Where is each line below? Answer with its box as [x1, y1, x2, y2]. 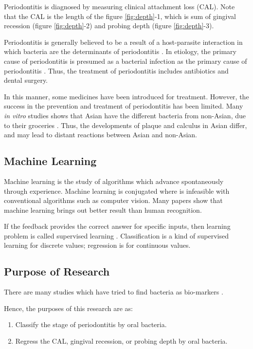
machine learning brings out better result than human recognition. [4, 204, 202, 215]
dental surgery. [4, 75, 48, 85]
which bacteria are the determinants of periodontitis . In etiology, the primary [4, 46, 236, 56]
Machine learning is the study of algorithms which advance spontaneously [4, 176, 224, 186]
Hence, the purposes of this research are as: [4, 303, 133, 313]
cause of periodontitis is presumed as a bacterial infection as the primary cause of [4, 55, 247, 66]
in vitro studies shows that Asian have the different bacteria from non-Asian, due [4, 110, 246, 120]
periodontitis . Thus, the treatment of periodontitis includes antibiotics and [4, 65, 229, 75]
